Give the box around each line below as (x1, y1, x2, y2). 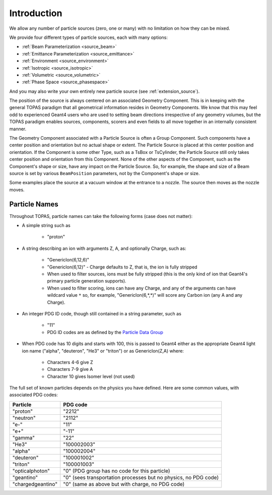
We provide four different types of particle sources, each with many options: (9, 34, 168, 40)
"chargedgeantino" (12, 480, 58, 487)
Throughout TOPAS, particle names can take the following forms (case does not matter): (9, 213, 193, 219)
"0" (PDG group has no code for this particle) (63, 467, 170, 474)
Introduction (9, 8, 62, 19)
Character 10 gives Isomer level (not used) (47, 373, 135, 379)
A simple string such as (22, 223, 71, 229)
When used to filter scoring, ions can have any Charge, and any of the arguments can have (47, 285, 236, 291)
